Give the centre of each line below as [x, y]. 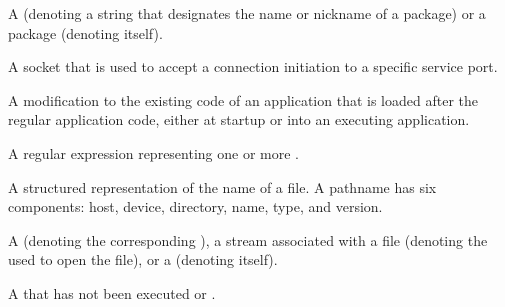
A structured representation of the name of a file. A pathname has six [222, 186]
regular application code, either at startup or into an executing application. [239, 119]
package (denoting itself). [85, 32]
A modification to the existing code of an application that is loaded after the [243, 99]
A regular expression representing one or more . [153, 152]
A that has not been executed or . [112, 292]
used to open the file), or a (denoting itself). [143, 259]
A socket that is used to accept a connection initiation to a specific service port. [253, 66]
